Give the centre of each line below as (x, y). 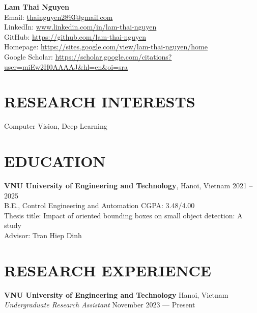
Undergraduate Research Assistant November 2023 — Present (100, 305)
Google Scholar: (28, 56)
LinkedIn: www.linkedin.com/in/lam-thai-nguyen (80, 27)
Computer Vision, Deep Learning (56, 126)
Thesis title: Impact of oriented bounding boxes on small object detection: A (123, 215)
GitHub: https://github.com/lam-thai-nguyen (75, 36)
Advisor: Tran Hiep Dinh (43, 235)
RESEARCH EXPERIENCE (108, 270)
